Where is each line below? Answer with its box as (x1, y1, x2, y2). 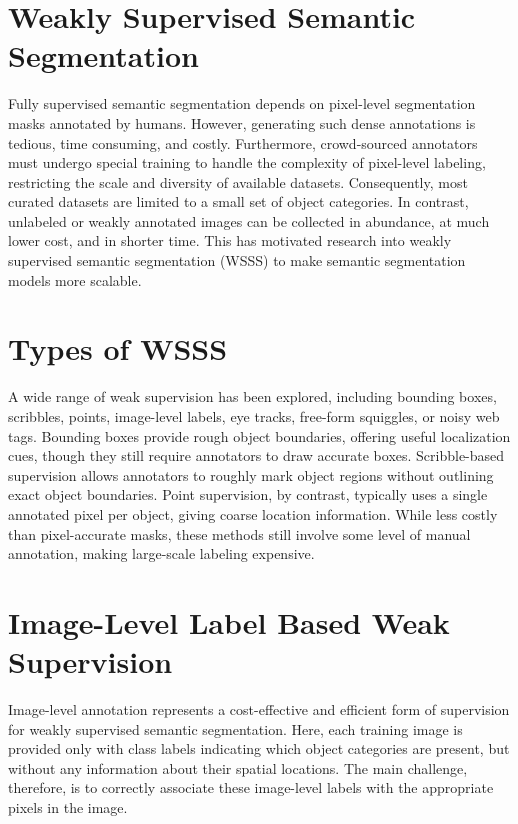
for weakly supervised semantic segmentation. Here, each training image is (8, 718, 463, 739)
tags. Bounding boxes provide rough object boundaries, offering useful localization (8, 425, 511, 446)
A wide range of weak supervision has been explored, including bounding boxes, (8, 386, 497, 407)
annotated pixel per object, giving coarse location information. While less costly (8, 503, 498, 524)
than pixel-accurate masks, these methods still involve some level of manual (8, 523, 471, 544)
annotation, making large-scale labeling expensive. (8, 543, 315, 564)
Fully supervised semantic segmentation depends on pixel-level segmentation (8, 93, 476, 114)
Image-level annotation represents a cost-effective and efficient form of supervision (8, 699, 510, 720)
